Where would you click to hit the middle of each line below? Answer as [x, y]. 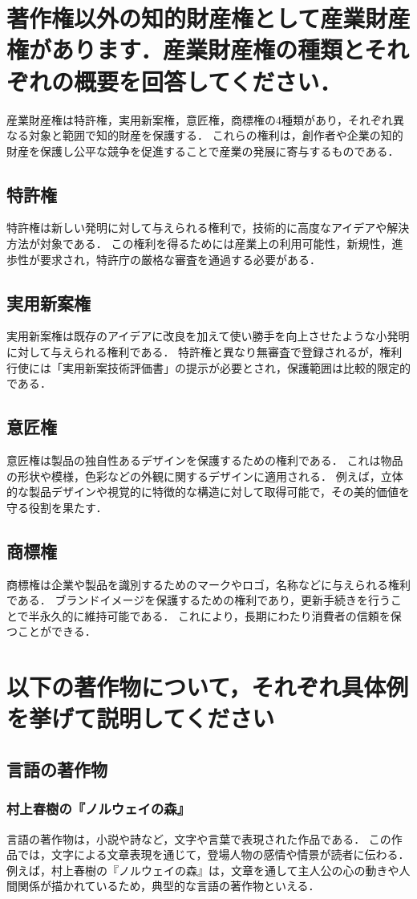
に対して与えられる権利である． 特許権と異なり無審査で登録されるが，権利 [204, 352]
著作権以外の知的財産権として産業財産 [208, 18]
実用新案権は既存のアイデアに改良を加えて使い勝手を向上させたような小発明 [208, 336]
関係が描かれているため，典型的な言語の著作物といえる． [168, 886]
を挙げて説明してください [141, 718]
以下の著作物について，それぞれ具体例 [208, 687]
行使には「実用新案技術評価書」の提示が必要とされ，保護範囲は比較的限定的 [208, 367]
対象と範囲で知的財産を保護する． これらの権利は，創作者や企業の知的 [216, 135]
